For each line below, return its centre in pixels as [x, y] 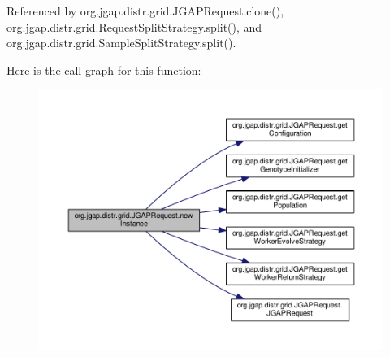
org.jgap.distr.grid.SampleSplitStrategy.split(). [121, 43]
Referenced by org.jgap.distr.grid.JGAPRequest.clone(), [145, 11]
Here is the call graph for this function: [104, 70]
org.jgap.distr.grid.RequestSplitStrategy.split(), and [134, 26]
